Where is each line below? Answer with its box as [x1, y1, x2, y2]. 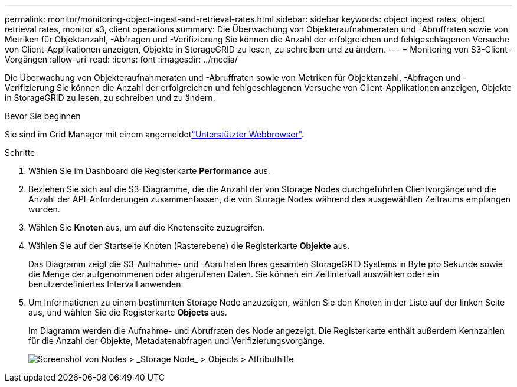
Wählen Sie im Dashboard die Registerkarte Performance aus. [28, 166, 270, 176]
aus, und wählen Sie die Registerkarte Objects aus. [28, 307, 227, 317]
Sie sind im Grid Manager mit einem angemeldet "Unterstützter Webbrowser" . [5, 129, 305, 139]
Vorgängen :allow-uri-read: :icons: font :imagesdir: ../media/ [5, 54, 238, 64]
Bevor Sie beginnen [5, 111, 81, 121]
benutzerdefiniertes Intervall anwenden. [28, 279, 184, 289]
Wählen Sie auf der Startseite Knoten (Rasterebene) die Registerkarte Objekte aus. [28, 241, 350, 251]
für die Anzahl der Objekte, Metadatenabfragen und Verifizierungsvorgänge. [28, 336, 325, 346]
